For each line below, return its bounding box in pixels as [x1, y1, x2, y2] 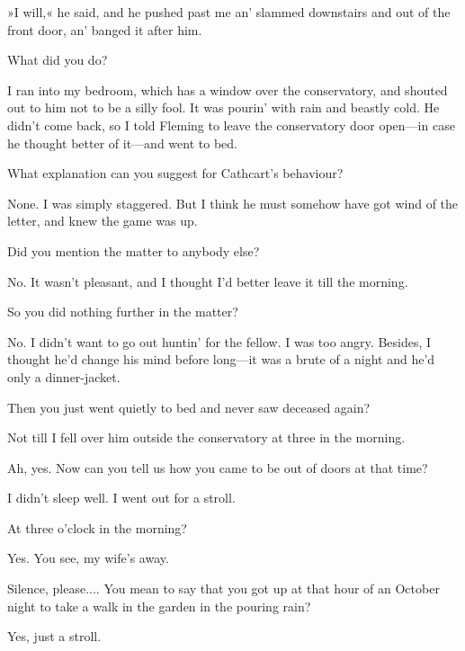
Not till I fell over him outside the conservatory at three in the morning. [7, 428, 406, 447]
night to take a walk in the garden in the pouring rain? [7, 596, 311, 615]
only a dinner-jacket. [7, 367, 121, 386]
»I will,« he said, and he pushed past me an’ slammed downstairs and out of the [7, 3, 451, 21]
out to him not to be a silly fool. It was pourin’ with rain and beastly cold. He [7, 98, 440, 117]
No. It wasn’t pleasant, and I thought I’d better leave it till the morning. [7, 272, 408, 290]
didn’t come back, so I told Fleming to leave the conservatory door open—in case [7, 115, 455, 134]
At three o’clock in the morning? [7, 518, 187, 537]
